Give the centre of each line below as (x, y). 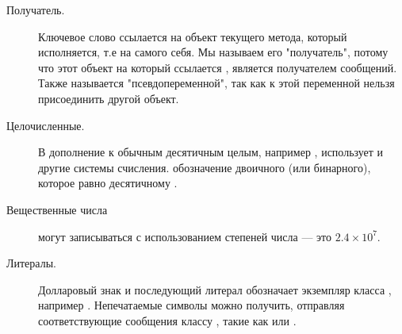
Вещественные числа (57, 209)
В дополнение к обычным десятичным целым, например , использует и (211, 152)
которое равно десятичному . (108, 183)
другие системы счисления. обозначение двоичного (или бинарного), (205, 167)
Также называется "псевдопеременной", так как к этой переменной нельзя (216, 83)
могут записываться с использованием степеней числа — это (185, 236)
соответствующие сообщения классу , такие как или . (167, 320)
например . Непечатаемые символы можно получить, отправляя (191, 305)
